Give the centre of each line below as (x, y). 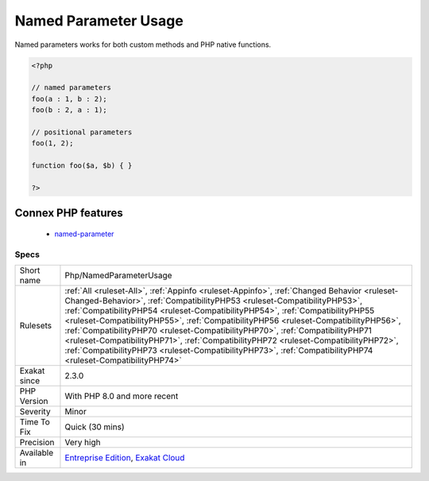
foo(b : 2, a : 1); (69, 110)
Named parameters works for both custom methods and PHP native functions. (143, 45)
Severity (35, 411)
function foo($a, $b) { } (82, 166)
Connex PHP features (69, 213)
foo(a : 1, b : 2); (69, 99)
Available (37, 452)
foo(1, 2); (52, 144)
